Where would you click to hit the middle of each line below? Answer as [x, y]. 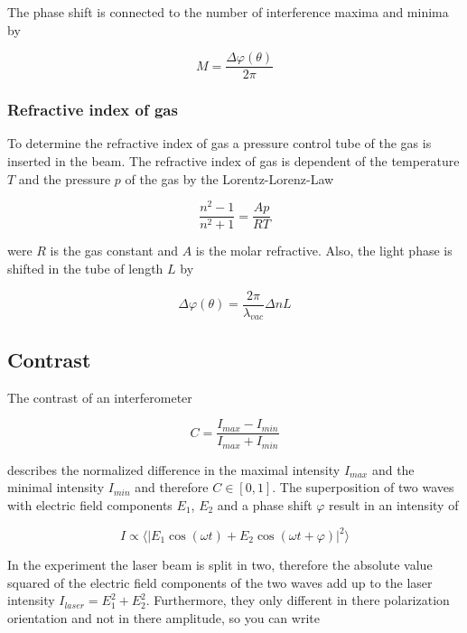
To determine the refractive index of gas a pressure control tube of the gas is [219, 143]
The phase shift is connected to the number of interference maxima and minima [228, 12]
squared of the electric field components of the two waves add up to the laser [220, 582]
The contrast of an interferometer [100, 397]
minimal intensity [56, 487]
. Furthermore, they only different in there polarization [298, 600]
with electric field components [90, 504]
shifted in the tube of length [85, 268]
